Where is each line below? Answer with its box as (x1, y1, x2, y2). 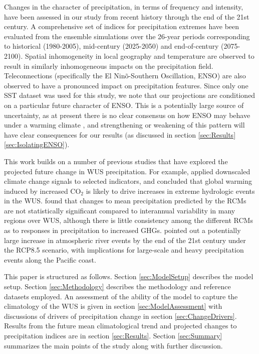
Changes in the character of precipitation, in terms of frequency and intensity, (4, 2, 243, 12)
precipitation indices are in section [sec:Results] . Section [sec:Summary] (4, 330, 222, 340)
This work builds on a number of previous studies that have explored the (4, 156, 228, 166)
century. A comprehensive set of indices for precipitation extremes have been (4, 21, 239, 32)
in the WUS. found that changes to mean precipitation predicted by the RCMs (4, 195, 246, 206)
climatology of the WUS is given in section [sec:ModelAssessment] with (4, 301, 222, 311)
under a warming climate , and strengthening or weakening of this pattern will (4, 120, 245, 130)
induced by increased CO (4, 185, 81, 196)
